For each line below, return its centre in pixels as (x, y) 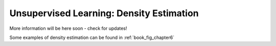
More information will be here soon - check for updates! (68, 28)
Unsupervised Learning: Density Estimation (104, 13)
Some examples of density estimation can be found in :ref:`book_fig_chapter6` (92, 37)
